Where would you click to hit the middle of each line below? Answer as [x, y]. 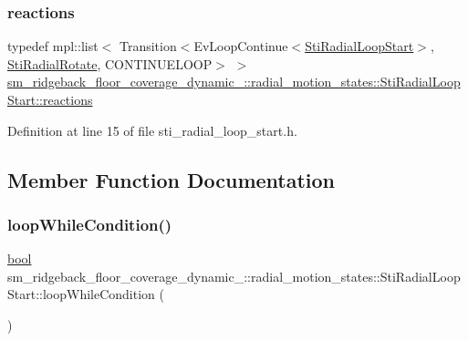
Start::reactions [50, 99]
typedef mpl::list [53, 46]
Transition [148, 46]
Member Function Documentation [172, 179]
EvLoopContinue [241, 46]
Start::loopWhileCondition [81, 294]
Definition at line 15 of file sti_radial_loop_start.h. [152, 130]
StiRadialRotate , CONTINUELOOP [110, 63]
